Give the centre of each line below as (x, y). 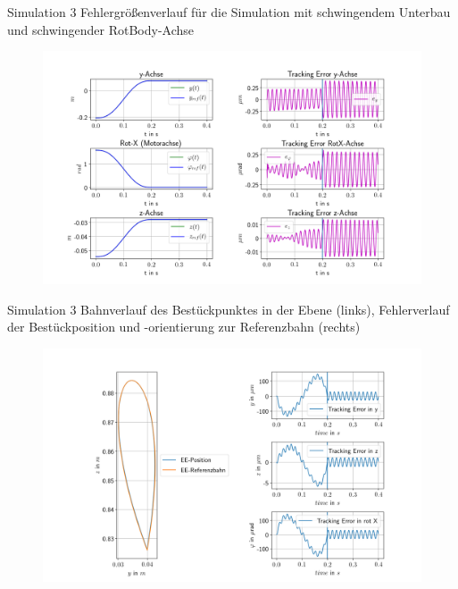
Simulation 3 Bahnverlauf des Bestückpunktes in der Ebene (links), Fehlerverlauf (229, 309)
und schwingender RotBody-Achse (101, 29)
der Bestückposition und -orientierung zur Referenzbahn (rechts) (184, 327)
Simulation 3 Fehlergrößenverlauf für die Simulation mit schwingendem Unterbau (229, 12)
